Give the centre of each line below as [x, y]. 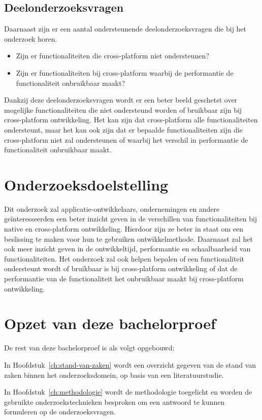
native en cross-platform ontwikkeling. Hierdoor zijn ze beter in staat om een [124, 229]
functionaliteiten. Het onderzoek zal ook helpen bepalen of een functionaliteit [124, 258]
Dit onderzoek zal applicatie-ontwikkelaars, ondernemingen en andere [112, 208]
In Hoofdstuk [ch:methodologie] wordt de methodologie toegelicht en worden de [128, 392]
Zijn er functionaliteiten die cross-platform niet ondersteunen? [112, 56]
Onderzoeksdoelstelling [86, 184]
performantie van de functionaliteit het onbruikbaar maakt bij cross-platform [124, 279]
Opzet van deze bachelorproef [110, 323]
